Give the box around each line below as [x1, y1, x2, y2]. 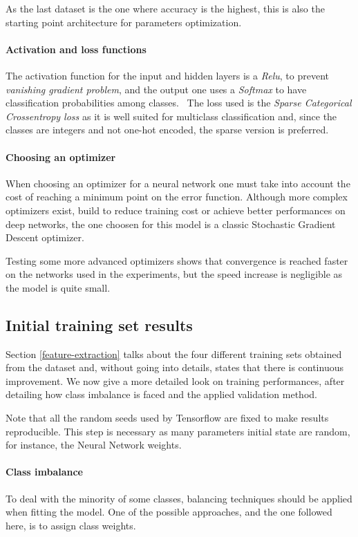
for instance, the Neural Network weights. [6, 437, 182, 452]
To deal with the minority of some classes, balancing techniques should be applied [6, 491, 352, 505]
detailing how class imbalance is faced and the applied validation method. [6, 387, 317, 402]
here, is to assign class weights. [6, 518, 136, 532]
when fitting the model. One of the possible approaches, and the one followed [6, 505, 332, 519]
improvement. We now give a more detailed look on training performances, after [6, 373, 345, 388]
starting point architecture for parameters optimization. [6, 15, 242, 29]
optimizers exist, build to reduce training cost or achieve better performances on [6, 202, 346, 217]
